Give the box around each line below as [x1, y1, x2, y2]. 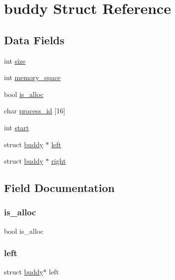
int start [4, 122, 29, 132]
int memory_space [4, 72, 61, 83]
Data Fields [4, 32, 65, 47]
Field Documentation [4, 180, 115, 195]
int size [4, 55, 26, 66]
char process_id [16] [4, 105, 65, 116]
